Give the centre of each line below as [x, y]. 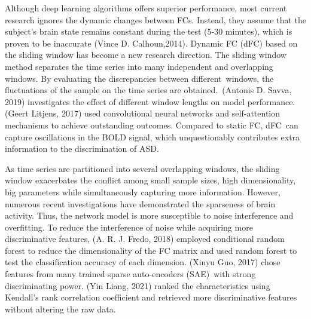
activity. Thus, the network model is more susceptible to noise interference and [149, 215]
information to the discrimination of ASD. [82, 148]
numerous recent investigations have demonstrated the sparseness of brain [140, 203]
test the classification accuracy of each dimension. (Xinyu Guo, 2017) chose [143, 262]
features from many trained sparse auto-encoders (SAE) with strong [130, 274]
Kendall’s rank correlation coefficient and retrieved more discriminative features [151, 297]
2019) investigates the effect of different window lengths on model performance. [150, 101]
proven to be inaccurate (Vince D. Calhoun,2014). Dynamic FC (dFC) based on [151, 43]
